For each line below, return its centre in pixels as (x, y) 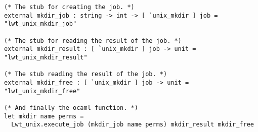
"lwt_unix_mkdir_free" (42, 91)
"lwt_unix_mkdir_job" (40, 24)
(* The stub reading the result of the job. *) (86, 74)
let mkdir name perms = (44, 116)
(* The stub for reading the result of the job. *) (93, 41)
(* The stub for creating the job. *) (69, 7)
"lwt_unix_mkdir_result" (46, 57)
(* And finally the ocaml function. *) (71, 108)
